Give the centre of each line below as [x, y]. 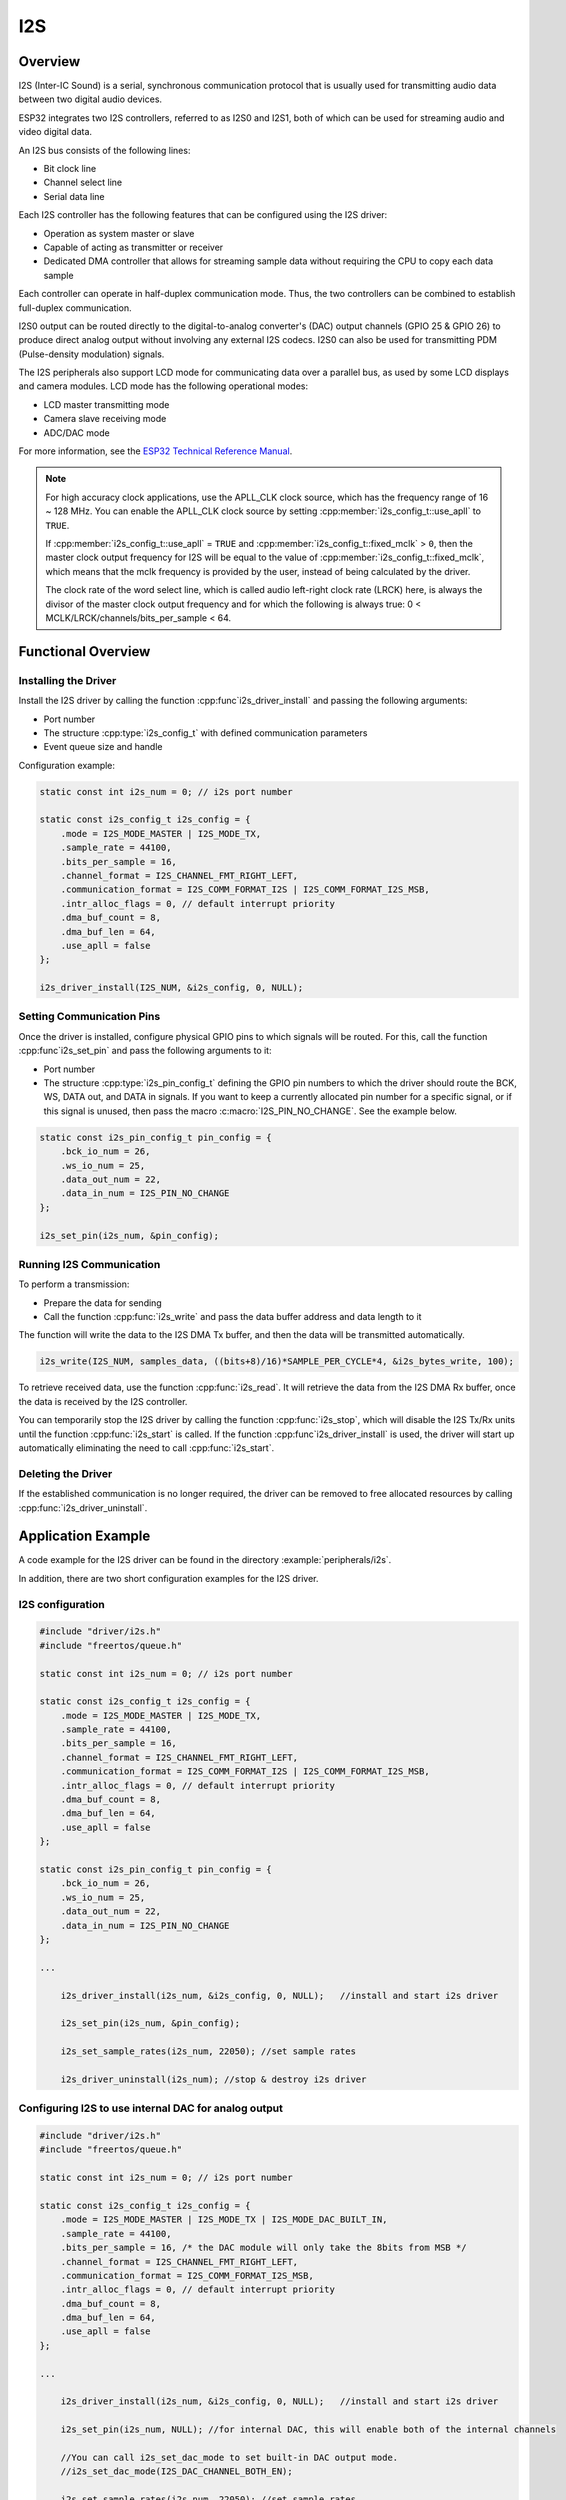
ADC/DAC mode [76, 432]
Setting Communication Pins [89, 1017]
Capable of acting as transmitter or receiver [133, 247]
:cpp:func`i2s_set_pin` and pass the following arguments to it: [145, 1051]
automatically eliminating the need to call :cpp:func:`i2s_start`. [146, 1447]
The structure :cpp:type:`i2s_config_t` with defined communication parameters [205, 732]
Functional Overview [84, 651]
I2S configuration [61, 1604]
